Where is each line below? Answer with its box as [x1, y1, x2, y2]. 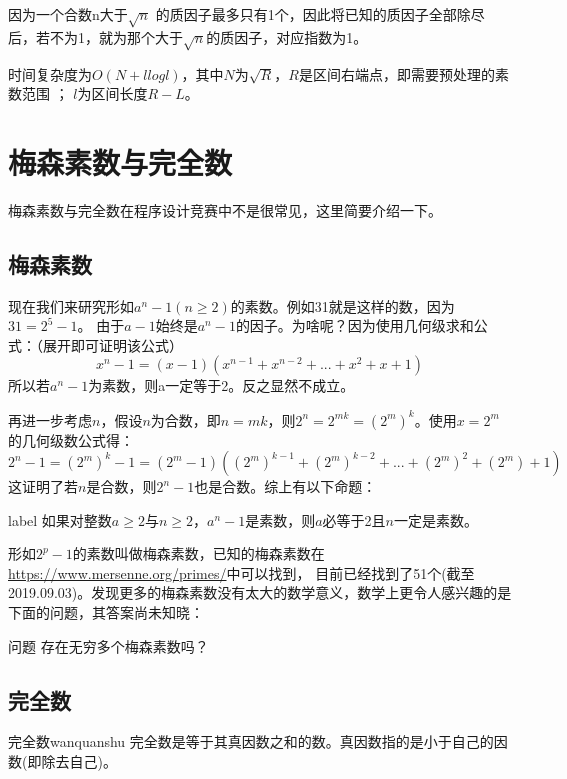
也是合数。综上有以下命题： [194, 476, 377, 497]
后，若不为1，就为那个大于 [8, 26, 183, 47]
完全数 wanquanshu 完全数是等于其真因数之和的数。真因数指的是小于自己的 [8, 731, 494, 752]
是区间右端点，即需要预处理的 [298, 63, 495, 84]
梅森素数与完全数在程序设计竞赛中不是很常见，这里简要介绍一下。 [8, 199, 442, 220]
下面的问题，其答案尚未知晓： [8, 602, 204, 623]
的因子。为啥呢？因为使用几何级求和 [235, 315, 474, 336]
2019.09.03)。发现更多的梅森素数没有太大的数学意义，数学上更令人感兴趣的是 [8, 582, 512, 603]
